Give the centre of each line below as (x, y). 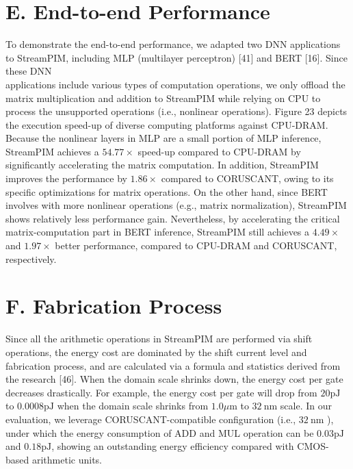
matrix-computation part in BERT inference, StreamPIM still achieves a (158, 232)
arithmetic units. (67, 459)
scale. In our (306, 406)
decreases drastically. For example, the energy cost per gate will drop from (161, 392)
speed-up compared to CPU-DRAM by (219, 151)
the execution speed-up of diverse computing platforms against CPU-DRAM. (167, 124)
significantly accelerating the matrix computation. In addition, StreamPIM (162, 165)
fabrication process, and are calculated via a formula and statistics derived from (173, 365)
